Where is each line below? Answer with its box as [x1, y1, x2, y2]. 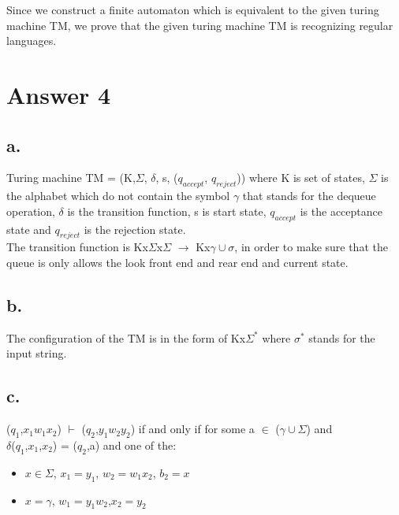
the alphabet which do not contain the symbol [6, 187, 230, 204]
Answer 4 [6, 78, 111, 110]
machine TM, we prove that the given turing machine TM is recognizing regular [6, 17, 393, 33]
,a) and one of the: [86, 436, 177, 453]
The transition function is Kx [6, 239, 148, 255]
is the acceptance [300, 202, 382, 219]
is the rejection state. [84, 220, 186, 237]
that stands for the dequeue [242, 187, 376, 204]
